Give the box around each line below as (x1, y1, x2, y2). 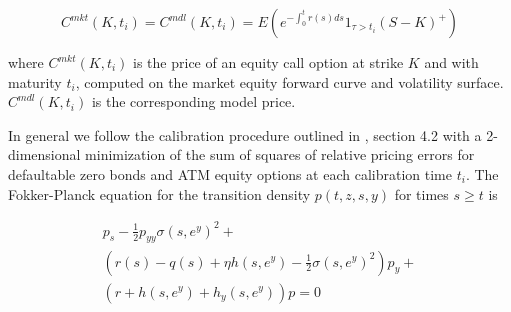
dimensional (8, 144, 81, 165)
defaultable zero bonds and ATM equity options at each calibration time (8, 163, 452, 184)
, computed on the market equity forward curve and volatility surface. (75, 71, 504, 92)
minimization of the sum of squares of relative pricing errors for (85, 144, 475, 165)
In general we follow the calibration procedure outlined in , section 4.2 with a (8, 124, 482, 145)
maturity (8, 71, 62, 92)
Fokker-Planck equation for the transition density (8, 183, 311, 204)
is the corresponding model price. (91, 91, 296, 112)
